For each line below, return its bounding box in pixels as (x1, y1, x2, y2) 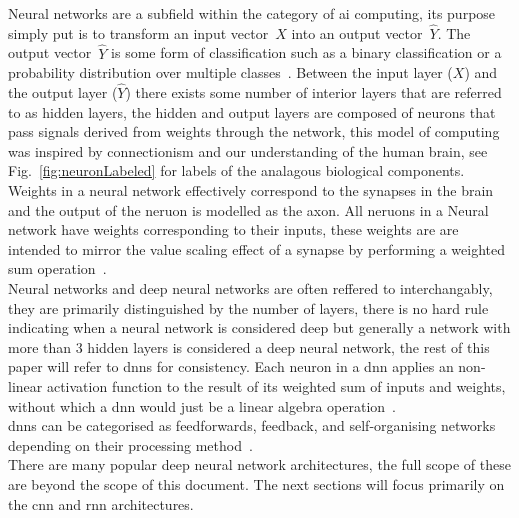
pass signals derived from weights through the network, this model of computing (8, 121, 500, 142)
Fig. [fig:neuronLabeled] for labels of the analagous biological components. (8, 160, 465, 181)
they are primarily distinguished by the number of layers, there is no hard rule (8, 297, 489, 318)
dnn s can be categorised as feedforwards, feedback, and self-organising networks (8, 415, 496, 436)
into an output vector (291, 22, 423, 43)
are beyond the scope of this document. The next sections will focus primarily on (8, 473, 505, 494)
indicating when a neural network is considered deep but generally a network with (8, 317, 511, 338)
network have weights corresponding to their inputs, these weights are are (8, 219, 459, 240)
